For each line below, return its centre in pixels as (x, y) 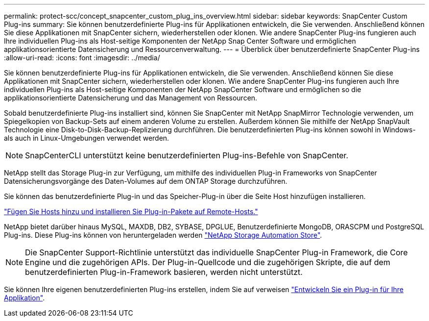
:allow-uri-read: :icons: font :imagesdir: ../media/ (82, 58)
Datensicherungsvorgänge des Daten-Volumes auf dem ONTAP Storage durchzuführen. (146, 181)
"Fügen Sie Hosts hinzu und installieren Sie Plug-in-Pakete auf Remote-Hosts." (131, 211)
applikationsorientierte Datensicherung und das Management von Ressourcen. (131, 98)
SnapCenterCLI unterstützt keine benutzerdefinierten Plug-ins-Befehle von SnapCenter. (187, 155)
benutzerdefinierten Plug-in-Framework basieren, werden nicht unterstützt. (164, 272)
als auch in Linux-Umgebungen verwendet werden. (87, 138)
